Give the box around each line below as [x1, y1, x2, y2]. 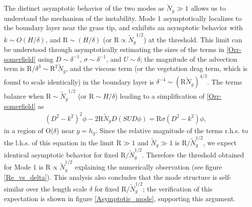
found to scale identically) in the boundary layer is [4, 76, 154, 86]
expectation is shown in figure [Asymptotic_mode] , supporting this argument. [4, 193, 236, 204]
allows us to [190, 3, 226, 13]
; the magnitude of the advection [140, 53, 237, 64]
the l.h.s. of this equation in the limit [4, 137, 114, 147]
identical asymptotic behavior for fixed [4, 150, 119, 160]
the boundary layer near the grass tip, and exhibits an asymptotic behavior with [4, 22, 243, 33]
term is [4, 63, 25, 73]
